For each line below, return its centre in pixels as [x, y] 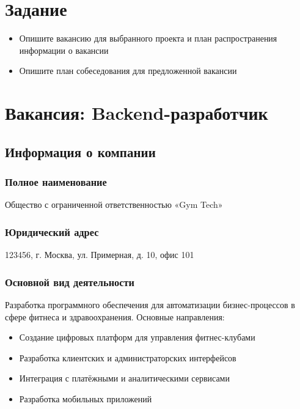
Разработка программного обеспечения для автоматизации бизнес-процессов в [150, 304]
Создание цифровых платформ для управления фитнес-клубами [137, 337]
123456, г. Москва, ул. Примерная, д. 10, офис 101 [100, 255]
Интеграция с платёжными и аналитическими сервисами [124, 378]
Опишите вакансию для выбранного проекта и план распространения [148, 38]
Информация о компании [80, 151]
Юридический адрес [52, 231]
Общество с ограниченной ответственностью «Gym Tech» [114, 204]
